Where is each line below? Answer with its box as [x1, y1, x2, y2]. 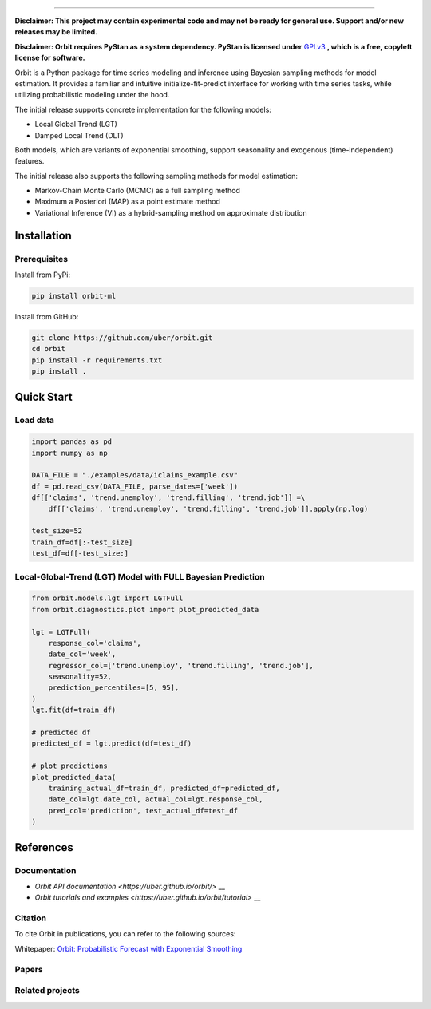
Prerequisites [14, 253, 68, 264]
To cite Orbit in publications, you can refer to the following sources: [14, 929, 236, 939]
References [14, 841, 73, 854]
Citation [14, 912, 47, 924]
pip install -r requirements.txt [31, 355, 163, 365]
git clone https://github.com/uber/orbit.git [31, 333, 213, 342]
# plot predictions [31, 762, 108, 770]
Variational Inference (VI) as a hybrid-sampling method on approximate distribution [34, 208, 307, 217]
